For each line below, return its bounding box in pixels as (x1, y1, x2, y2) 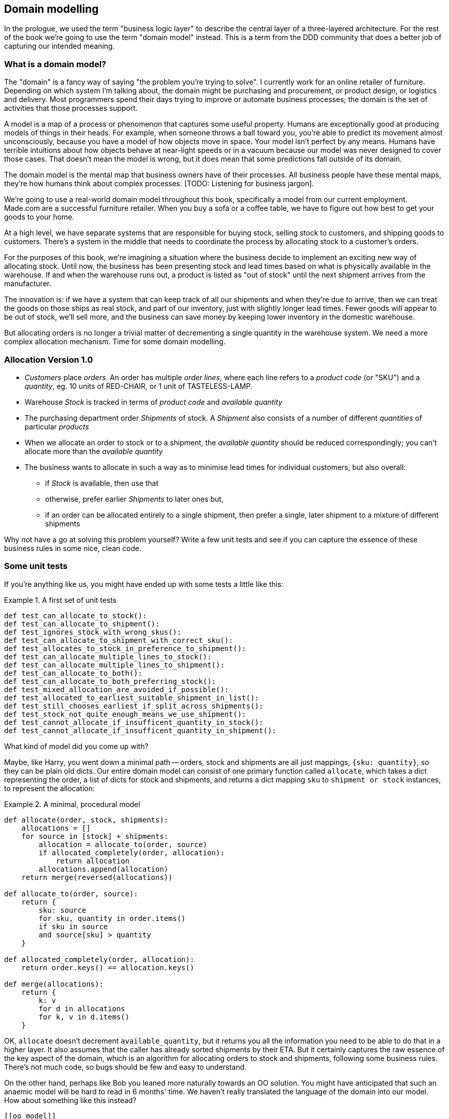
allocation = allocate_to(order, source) (38, 840, 208, 849)
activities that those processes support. (4, 104, 138, 113)
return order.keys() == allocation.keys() (21, 963, 194, 972)
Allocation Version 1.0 (4, 354, 93, 365)
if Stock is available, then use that (45, 478, 159, 487)
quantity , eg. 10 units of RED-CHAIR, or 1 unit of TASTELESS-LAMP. (25, 381, 253, 390)
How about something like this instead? (4, 1095, 137, 1105)
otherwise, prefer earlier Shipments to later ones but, (45, 494, 223, 503)
